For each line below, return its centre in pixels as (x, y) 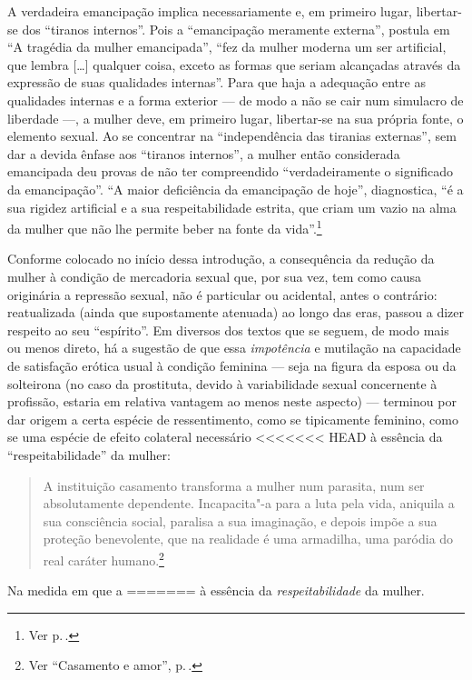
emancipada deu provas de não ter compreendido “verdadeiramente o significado (231, 171)
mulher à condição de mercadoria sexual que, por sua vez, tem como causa (215, 276)
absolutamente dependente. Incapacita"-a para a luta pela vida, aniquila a (249, 503)
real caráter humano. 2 (103, 558)
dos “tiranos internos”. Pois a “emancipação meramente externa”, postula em (236, 29)
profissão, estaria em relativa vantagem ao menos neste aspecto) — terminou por (232, 401)
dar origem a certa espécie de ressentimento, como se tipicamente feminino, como (233, 419)
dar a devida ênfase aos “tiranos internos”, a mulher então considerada (204, 153)
